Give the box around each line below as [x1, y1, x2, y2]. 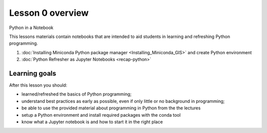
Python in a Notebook [9, 25, 54, 31]
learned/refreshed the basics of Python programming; [21, 91, 132, 97]
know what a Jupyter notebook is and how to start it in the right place [21, 119, 163, 125]
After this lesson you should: [9, 82, 68, 88]
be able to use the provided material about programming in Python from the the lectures [21, 105, 201, 111]
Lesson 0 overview [9, 7, 89, 18]
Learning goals [9, 69, 56, 77]
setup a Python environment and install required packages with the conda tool [21, 112, 181, 118]
